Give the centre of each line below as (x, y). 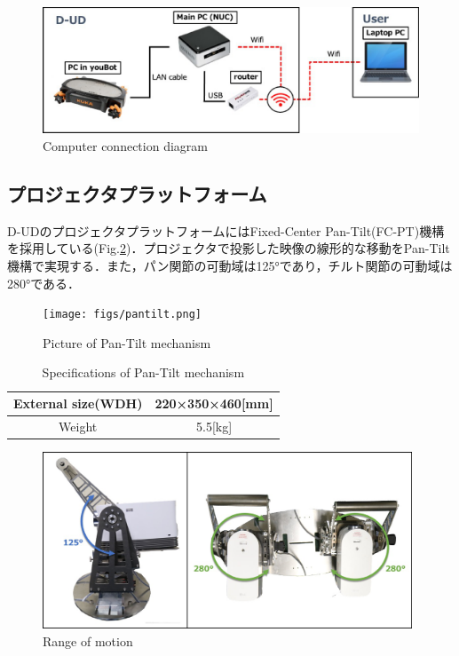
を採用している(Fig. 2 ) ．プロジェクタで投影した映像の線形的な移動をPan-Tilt (229, 248)
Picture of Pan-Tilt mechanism (127, 342)
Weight (78, 426)
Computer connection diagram (125, 146)
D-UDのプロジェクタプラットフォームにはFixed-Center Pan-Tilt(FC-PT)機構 (226, 230)
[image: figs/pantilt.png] (122, 315)
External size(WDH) (78, 403)
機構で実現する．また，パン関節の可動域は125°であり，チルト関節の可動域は (230, 266)
